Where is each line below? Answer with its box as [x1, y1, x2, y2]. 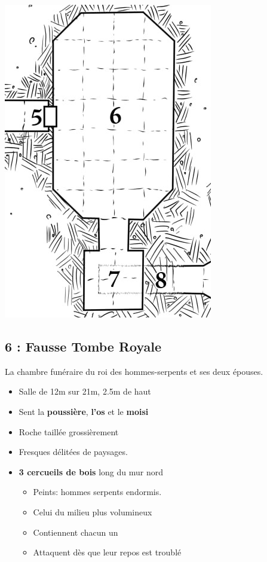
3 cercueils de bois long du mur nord [19, 465, 163, 478]
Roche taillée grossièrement [19, 425, 119, 438]
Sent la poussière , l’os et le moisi [19, 405, 149, 417]
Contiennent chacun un [33, 526, 118, 538]
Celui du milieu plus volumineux [33, 505, 152, 518]
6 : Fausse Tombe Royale [5, 337, 161, 355]
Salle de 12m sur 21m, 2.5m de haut [19, 385, 151, 398]
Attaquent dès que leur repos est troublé [33, 546, 182, 558]
